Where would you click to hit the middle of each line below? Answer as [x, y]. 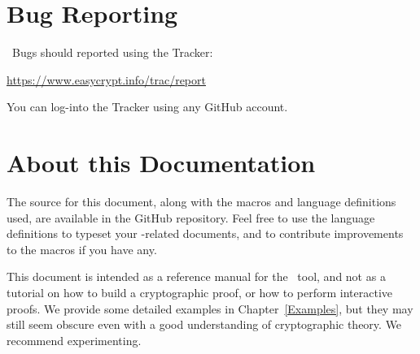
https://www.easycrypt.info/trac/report [106, 79]
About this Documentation [161, 163]
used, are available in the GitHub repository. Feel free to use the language [191, 217]
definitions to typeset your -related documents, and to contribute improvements [205, 233]
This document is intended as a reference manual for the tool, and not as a [196, 276]
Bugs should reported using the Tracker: [112, 52]
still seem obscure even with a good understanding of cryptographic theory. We [204, 324]
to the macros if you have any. [82, 249]
